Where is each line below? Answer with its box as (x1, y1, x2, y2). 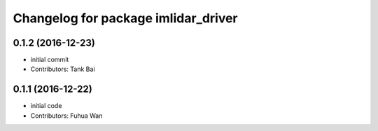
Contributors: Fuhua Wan (30, 111, 103, 120)
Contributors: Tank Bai (30, 65, 95, 73)
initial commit (30, 56, 69, 64)
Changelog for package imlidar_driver (13, 10, 238, 26)
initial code (30, 102, 62, 110)
